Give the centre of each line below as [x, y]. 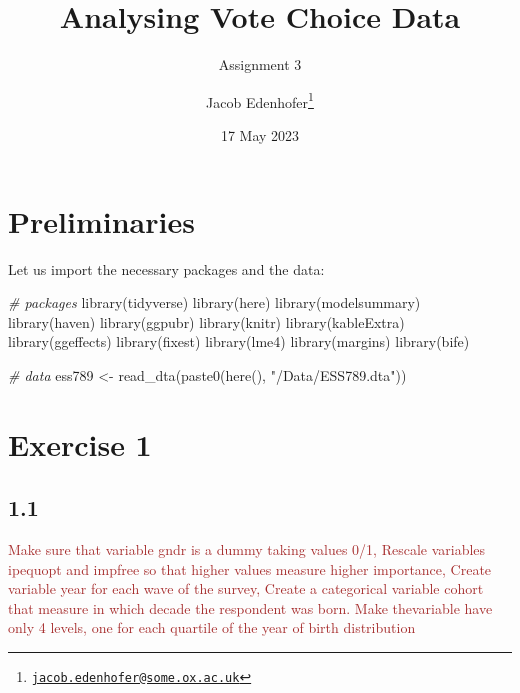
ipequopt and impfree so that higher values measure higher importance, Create [250, 568]
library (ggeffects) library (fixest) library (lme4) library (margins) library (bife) [239, 341]
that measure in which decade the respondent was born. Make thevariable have [250, 607]
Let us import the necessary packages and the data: [166, 268]
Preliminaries [101, 220]
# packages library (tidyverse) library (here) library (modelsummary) [214, 302]
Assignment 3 [260, 64]
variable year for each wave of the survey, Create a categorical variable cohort [246, 588]
